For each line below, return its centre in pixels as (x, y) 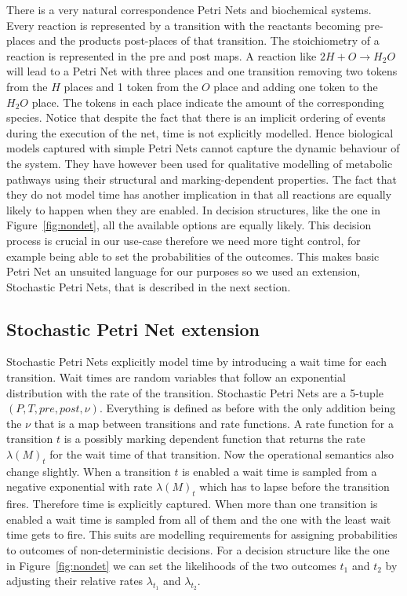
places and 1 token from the (131, 86)
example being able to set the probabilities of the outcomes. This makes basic (193, 256)
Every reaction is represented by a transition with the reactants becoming (184, 25)
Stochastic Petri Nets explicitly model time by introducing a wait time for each (197, 362)
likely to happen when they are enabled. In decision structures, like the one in (194, 209)
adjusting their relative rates (75, 581)
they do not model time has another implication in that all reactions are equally (199, 194)
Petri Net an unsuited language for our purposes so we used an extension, (184, 271)
